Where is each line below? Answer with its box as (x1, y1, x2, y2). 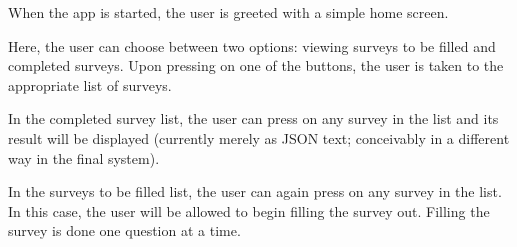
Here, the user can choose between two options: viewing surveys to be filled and (8, 35, 496, 56)
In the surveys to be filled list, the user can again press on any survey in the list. (8, 181, 502, 202)
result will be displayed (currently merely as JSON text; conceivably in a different (8, 127, 510, 148)
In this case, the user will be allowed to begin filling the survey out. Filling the (8, 200, 490, 221)
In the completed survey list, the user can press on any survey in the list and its (8, 108, 499, 129)
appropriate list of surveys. (8, 74, 172, 95)
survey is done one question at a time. (8, 220, 241, 241)
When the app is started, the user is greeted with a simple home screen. (8, 2, 449, 22)
